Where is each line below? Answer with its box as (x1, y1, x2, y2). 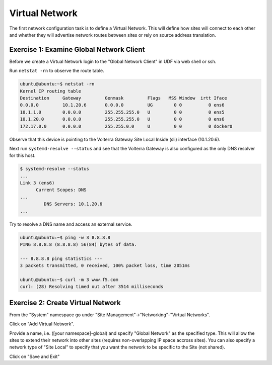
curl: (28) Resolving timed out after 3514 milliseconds (20, 284, 164, 290)
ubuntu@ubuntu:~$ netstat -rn (20, 81, 95, 87)
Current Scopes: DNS (36, 187, 87, 193)
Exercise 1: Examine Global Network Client (9, 45, 145, 54)
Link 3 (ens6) (20, 180, 55, 186)
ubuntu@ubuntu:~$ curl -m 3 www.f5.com (20, 277, 118, 283)
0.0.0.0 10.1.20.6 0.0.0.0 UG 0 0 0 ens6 (20, 102, 225, 108)
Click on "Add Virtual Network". (9, 321, 75, 327)
